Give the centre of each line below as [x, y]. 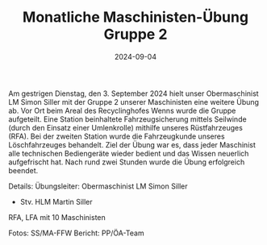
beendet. [23, 170]
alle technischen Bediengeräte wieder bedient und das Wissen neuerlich [129, 153]
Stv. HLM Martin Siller [56, 201]
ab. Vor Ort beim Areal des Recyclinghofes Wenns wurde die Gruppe [122, 110]
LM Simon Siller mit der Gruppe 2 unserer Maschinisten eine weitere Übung [134, 102]
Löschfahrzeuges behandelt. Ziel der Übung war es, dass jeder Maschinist [132, 144]
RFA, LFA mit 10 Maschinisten [57, 217]
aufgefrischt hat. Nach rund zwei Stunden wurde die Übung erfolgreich [127, 162]
